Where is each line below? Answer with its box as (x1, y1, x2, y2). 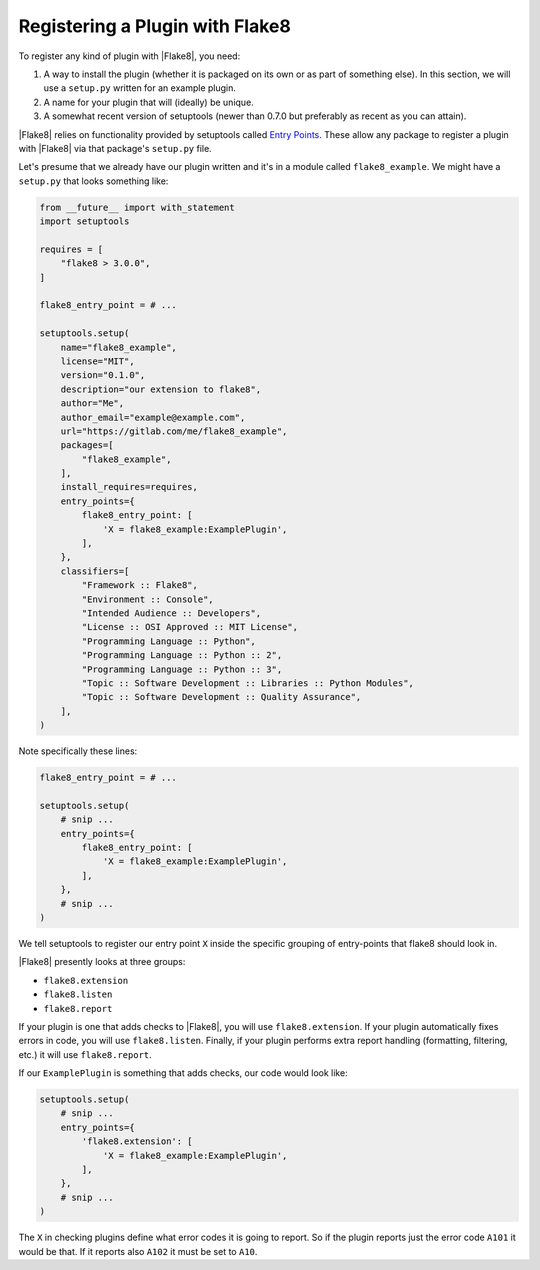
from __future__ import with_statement (39, 201, 235, 213)
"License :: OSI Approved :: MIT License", (81, 621, 299, 633)
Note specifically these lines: (18, 745, 138, 757)
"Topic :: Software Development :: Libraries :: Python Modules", (81, 677, 415, 689)
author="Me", (60, 398, 125, 409)
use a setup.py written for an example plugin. (43, 82, 237, 94)
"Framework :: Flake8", (81, 580, 199, 591)
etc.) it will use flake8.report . (18, 1048, 152, 1060)
